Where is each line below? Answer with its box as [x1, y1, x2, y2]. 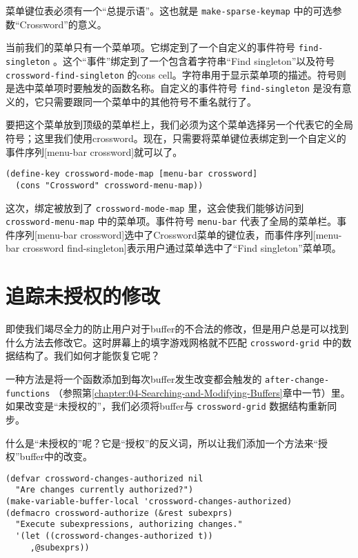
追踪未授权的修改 [6, 281, 161, 310]
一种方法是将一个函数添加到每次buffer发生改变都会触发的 [6, 372, 262, 386]
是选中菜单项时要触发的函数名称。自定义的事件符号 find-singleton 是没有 [6, 81, 342, 95]
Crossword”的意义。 [19, 17, 107, 31]
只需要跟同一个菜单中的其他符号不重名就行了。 [43, 94, 257, 108]
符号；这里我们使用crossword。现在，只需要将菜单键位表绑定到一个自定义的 [6, 131, 346, 146]
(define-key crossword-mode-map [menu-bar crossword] [6, 169, 258, 179]
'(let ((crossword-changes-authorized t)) [15, 531, 213, 541]
